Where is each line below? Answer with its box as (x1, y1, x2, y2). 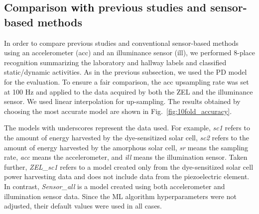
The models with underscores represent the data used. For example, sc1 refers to (4, 122, 250, 133)
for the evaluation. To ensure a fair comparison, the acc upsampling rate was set (4, 76, 249, 87)
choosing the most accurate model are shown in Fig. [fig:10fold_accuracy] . (4, 106, 232, 116)
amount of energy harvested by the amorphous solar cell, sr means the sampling (4, 142, 249, 152)
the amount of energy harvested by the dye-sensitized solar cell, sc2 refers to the (4, 132, 249, 142)
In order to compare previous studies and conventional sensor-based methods (4, 37, 239, 48)
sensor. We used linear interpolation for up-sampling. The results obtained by (4, 96, 241, 107)
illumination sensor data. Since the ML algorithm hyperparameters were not (4, 191, 237, 201)
